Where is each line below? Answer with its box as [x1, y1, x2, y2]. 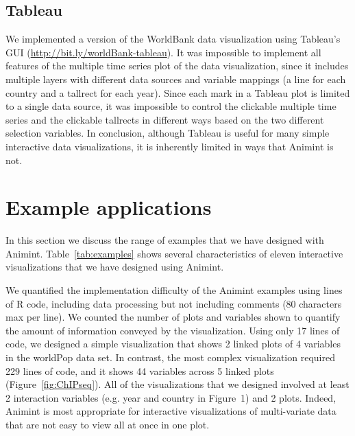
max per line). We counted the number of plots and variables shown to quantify [5, 310, 341, 324]
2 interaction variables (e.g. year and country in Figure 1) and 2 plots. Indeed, [5, 390, 336, 404]
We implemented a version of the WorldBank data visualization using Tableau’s [5, 32, 341, 46]
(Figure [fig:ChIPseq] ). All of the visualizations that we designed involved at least [5, 377, 350, 391]
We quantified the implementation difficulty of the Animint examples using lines [5, 283, 343, 297]
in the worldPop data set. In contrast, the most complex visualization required [5, 350, 335, 365]
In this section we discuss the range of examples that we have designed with [5, 233, 324, 247]
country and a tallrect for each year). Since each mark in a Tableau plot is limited [5, 85, 350, 100]
